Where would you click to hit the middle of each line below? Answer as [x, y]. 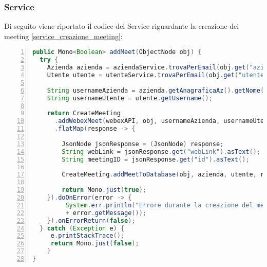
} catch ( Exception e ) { [82, 228]
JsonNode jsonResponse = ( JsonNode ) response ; [143, 144]
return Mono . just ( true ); [104, 190]
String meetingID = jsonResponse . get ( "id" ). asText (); [156, 159]
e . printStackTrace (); [87, 236]
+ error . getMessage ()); [106, 213]
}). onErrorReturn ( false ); [91, 220]
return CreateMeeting [84, 113]
